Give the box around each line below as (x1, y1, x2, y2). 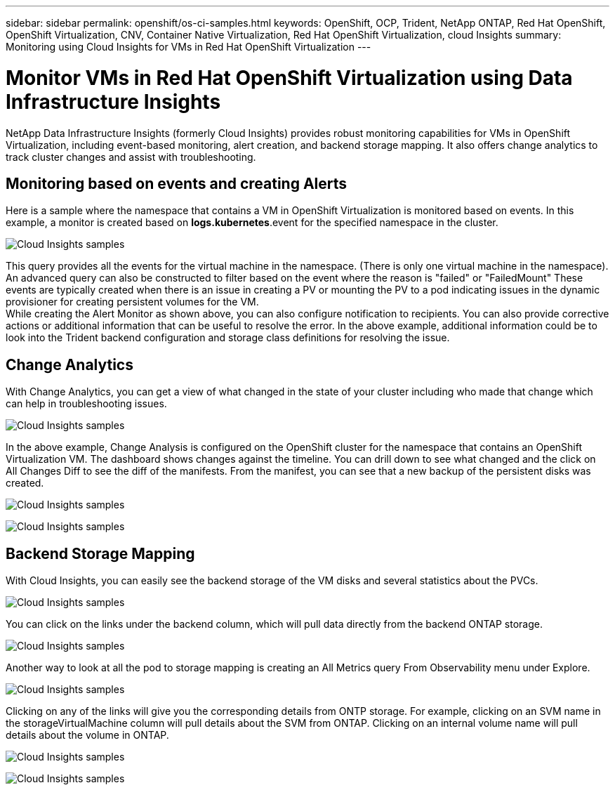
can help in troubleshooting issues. (6, 397, 167, 410)
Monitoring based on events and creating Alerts (6, 174, 348, 192)
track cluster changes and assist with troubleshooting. (6, 150, 256, 163)
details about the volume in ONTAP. (6, 729, 169, 742)
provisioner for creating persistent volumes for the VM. (6, 296, 259, 308)
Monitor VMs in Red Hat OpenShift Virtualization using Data (6, 65, 573, 90)
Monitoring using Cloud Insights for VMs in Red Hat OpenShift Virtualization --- (6, 41, 371, 53)
